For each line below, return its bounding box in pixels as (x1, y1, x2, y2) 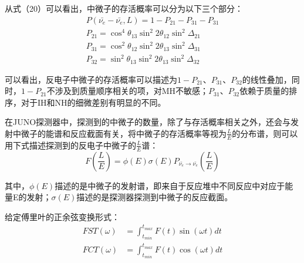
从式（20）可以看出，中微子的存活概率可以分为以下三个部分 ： (5, 2, 243, 14)
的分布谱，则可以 (232, 127, 298, 139)
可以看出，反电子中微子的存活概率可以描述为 (5, 73, 177, 85)
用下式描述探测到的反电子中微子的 (5, 139, 136, 151)
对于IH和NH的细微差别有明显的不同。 (21, 96, 166, 108)
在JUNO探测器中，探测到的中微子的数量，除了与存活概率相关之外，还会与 (5, 116, 291, 128)
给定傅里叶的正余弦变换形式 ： (5, 210, 120, 222)
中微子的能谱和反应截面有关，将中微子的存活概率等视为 (12, 127, 227, 139)
